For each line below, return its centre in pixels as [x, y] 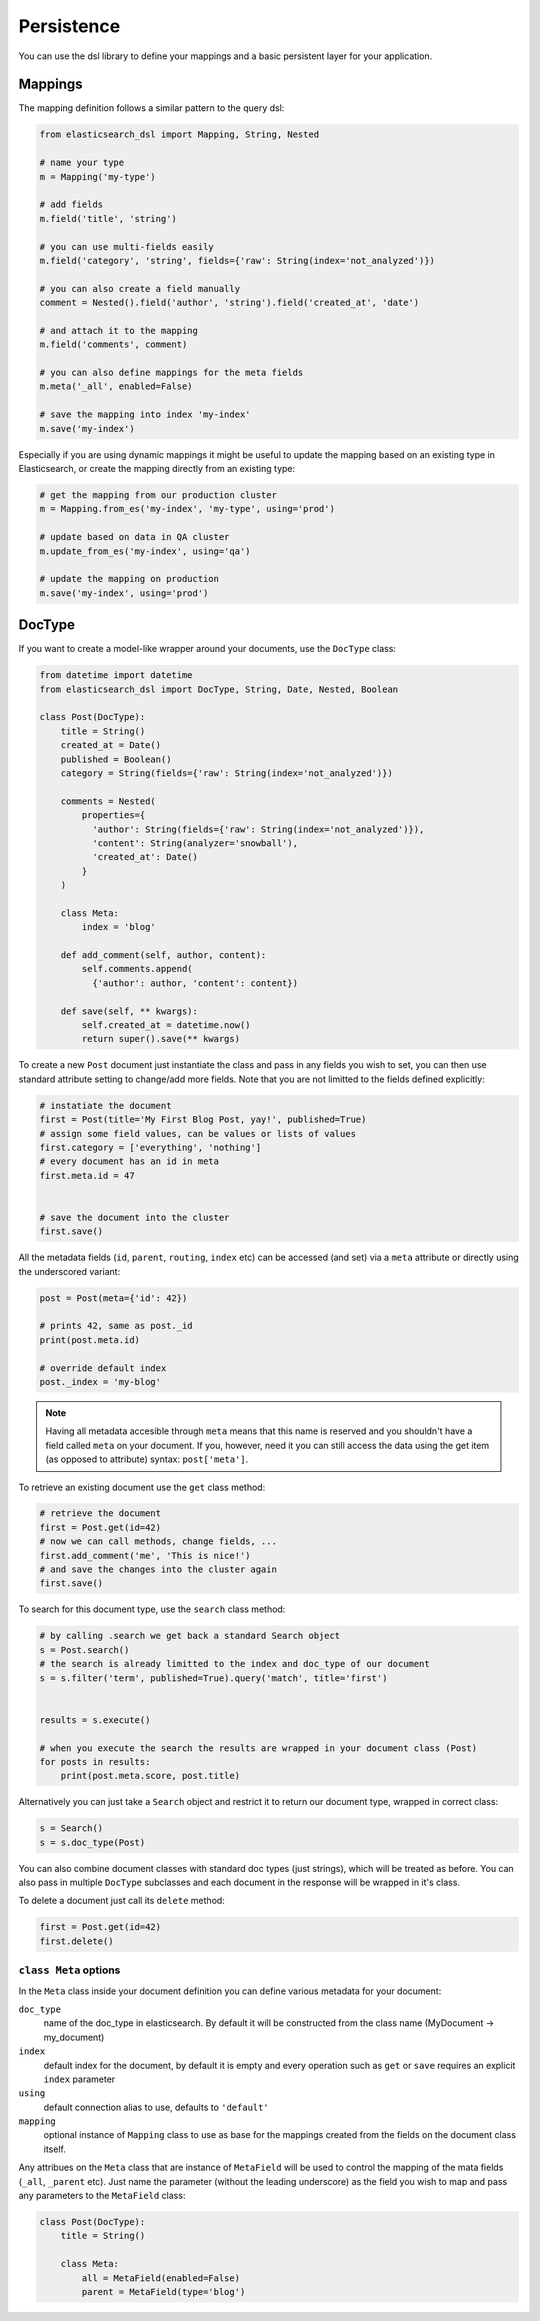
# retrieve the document [100, 1513]
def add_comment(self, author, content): [163, 955]
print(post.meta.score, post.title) [150, 1776]
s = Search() [71, 1828]
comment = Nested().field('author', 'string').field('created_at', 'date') [229, 303]
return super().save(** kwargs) [160, 1039]
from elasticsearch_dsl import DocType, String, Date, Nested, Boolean [219, 689]
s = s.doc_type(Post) [92, 1842]
